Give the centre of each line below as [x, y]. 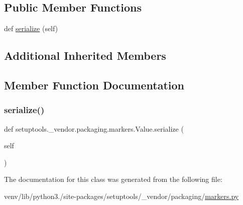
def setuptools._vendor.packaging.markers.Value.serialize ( [94, 128]
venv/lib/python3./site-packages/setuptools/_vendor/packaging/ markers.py [122, 196]
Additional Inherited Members [85, 56]
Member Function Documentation [94, 85]
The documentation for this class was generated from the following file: [113, 179]
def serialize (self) [31, 28]
